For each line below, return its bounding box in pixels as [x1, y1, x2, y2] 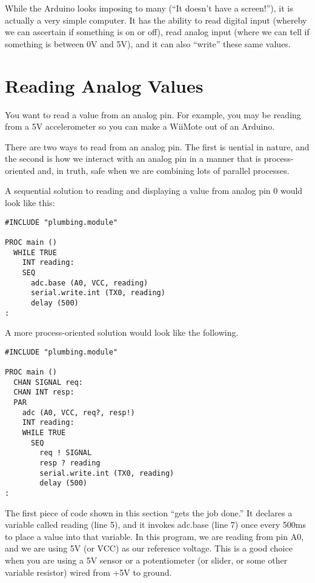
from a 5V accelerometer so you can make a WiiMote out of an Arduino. [5, 120, 275, 133]
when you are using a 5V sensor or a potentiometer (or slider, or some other [5, 554, 288, 567]
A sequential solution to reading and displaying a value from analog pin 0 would [5, 184, 303, 197]
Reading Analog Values [5, 73, 204, 98]
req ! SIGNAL [39, 448, 92, 458]
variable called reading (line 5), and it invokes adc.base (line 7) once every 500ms [5, 518, 306, 531]
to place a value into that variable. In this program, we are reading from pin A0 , [5, 530, 304, 542]
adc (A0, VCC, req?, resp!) [22, 408, 135, 417]
